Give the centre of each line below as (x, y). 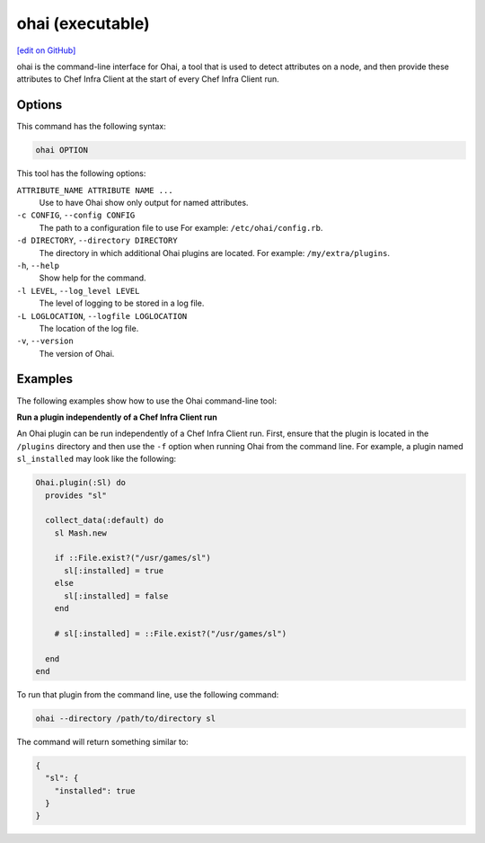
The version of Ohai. (77, 353)
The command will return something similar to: (102, 741)
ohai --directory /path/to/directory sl (125, 718)
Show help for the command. (93, 278)
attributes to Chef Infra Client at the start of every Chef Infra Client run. (148, 79)
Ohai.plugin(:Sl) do (80, 483)
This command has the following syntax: (91, 127)
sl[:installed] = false (116, 596)
